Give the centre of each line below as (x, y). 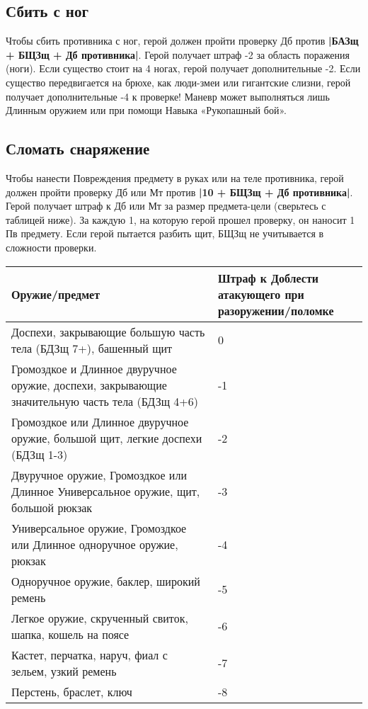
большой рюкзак (52, 507)
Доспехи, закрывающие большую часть (108, 331)
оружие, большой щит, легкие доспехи (107, 438)
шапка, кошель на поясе (70, 634)
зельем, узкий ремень (64, 671)
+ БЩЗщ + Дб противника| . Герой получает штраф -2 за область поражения (178, 54)
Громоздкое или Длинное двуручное (100, 421)
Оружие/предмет (56, 294)
